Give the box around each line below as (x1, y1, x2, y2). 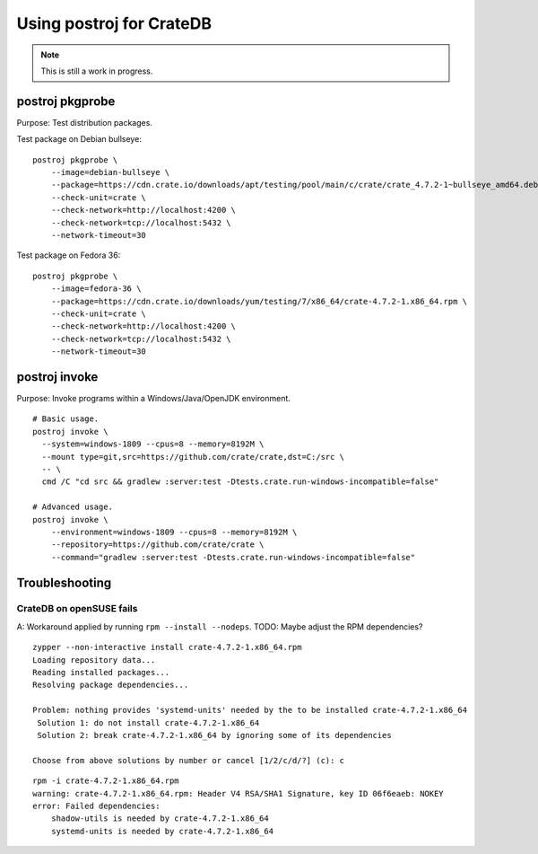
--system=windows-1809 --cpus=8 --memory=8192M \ (41, 439, 265, 449)
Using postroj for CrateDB (16, 13, 213, 33)
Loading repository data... (32, 655, 156, 665)
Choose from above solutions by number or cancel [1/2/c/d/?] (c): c (32, 755, 345, 765)
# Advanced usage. (32, 502, 114, 512)
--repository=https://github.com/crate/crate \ (50, 540, 265, 550)
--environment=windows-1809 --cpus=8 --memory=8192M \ (50, 526, 298, 537)
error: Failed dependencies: (32, 800, 161, 811)
